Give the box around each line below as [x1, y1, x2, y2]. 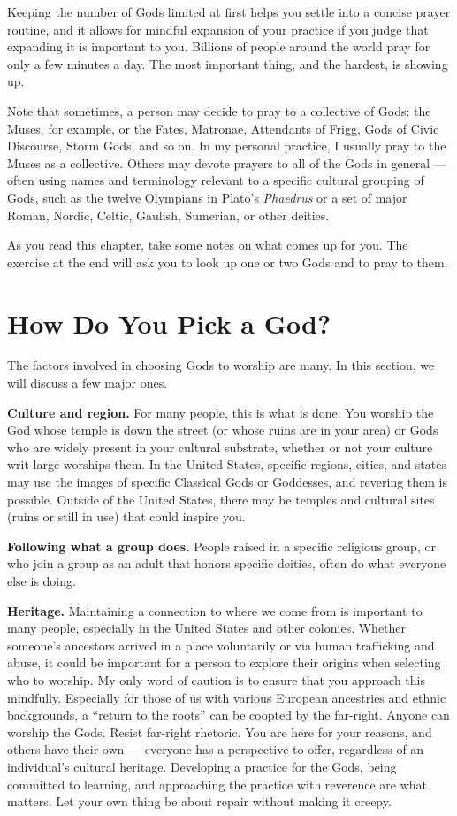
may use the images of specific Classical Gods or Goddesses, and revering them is [7, 473, 448, 490]
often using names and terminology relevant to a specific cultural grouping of [7, 171, 424, 189]
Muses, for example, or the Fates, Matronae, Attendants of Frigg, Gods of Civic [7, 119, 439, 137]
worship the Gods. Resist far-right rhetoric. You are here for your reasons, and [7, 722, 432, 741]
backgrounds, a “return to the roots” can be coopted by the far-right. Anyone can [7, 705, 450, 724]
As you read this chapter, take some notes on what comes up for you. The [7, 235, 408, 254]
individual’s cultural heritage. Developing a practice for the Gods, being [7, 757, 397, 775]
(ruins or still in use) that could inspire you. [7, 507, 246, 526]
